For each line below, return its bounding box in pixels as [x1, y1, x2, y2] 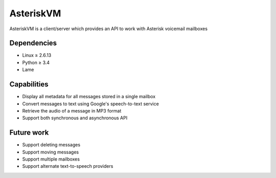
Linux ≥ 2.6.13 [22, 52, 52, 58]
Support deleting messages [22, 142, 81, 148]
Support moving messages [22, 149, 79, 155]
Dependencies [9, 39, 57, 48]
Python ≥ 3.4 [22, 59, 50, 65]
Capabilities [9, 80, 49, 89]
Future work [9, 128, 49, 137]
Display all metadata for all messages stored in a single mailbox [22, 94, 156, 100]
